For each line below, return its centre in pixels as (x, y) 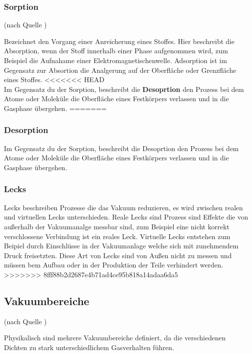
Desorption (26, 130)
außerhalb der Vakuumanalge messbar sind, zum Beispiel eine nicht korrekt (117, 226)
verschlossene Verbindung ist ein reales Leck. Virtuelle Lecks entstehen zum (117, 236)
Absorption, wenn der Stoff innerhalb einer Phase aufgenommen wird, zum (116, 51)
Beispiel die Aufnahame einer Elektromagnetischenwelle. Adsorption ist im (115, 60)
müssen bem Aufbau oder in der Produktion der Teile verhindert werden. (114, 265)
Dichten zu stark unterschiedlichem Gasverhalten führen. (89, 347)
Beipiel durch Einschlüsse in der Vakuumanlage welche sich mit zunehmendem (121, 246)
